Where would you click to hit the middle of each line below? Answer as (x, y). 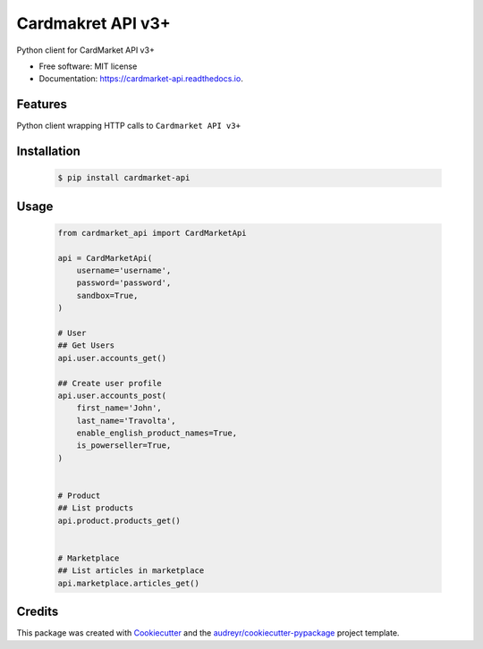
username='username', (124, 270)
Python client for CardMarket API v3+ (86, 50)
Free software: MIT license (88, 66)
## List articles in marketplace (131, 571)
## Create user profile (110, 383)
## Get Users (86, 346)
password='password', (124, 283)
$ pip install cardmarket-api (124, 178)
